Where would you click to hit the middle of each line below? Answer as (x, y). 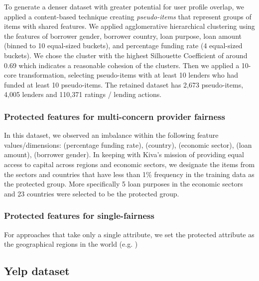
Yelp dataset (37, 271)
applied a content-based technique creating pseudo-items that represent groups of (128, 16)
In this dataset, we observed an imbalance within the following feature (111, 135)
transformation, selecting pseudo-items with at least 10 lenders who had (128, 75)
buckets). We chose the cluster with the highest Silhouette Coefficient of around (126, 55)
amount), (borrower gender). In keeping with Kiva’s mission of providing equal (124, 154)
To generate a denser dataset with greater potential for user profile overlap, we (124, 6)
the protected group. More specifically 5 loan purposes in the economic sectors (124, 184)
